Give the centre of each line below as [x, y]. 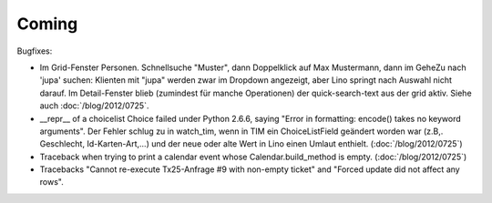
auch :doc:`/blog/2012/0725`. [94, 106]
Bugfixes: [35, 51]
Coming [47, 24]
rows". [51, 182]
